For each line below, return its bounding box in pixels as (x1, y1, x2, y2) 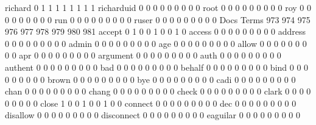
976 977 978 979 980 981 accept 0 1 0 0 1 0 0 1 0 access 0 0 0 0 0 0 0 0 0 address (5, 25, 306, 38)
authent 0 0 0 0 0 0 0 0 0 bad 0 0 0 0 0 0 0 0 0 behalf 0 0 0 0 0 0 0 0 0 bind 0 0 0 (5, 60, 309, 73)
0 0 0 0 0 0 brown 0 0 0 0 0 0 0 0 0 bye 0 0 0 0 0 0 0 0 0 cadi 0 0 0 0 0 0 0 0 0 (5, 73, 296, 85)
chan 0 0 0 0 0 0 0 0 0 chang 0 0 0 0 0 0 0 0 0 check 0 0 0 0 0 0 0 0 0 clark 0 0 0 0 (5, 85, 311, 98)
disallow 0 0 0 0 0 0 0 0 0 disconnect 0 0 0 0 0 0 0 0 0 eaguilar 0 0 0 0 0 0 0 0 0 (5, 109, 301, 121)
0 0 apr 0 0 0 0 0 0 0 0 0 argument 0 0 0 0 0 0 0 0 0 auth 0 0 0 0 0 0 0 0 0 (5, 49, 281, 62)
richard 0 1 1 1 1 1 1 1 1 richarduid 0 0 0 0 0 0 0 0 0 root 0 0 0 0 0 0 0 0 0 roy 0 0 (5, 1, 311, 13)
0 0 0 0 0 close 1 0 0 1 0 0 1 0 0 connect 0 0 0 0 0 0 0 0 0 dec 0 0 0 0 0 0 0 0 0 (5, 96, 297, 109)
